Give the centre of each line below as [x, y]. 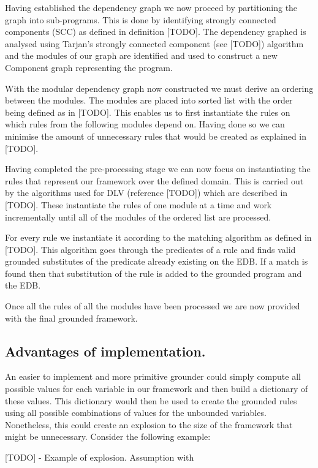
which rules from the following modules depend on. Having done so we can [145, 124]
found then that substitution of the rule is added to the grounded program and [153, 273]
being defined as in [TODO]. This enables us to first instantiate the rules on [148, 112]
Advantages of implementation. [105, 351]
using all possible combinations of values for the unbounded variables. [136, 413]
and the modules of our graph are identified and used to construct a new [141, 55]
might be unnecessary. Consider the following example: [108, 436]
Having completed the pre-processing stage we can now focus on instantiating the [158, 169]
